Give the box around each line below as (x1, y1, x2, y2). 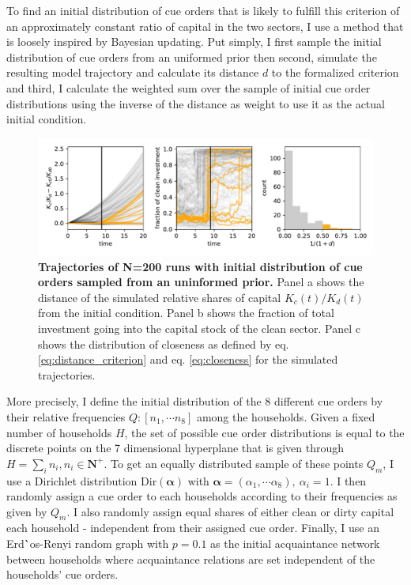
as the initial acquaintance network (210, 535, 380, 552)
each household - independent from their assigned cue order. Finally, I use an (6, 519, 380, 536)
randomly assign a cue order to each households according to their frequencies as (6, 488, 398, 504)
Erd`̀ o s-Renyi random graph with (6, 535, 169, 552)
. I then (330, 472, 367, 489)
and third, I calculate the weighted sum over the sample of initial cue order (6, 79, 371, 96)
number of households (6, 424, 112, 440)
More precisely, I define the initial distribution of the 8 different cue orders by (6, 393, 383, 409)
